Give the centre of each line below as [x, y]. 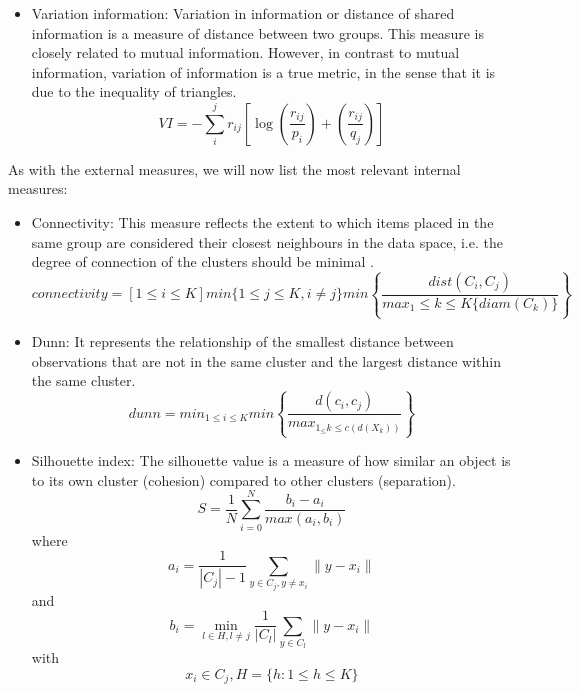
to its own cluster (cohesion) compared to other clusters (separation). [243, 479]
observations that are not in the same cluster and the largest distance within [266, 360]
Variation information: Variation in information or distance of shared [243, 13]
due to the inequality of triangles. [134, 91]
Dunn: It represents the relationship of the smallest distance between [242, 341]
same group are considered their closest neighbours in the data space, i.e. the [267, 241]
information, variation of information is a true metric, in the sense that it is [263, 71]
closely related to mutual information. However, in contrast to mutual [245, 52]
